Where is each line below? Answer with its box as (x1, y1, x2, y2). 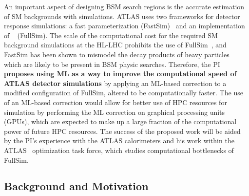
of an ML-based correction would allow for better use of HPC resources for (4, 97, 227, 107)
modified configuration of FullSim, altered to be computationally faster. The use (4, 87, 243, 98)
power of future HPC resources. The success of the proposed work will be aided (4, 126, 241, 136)
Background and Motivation (4, 178, 149, 194)
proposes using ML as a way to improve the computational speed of (4, 68, 237, 79)
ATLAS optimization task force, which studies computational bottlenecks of (4, 145, 234, 155)
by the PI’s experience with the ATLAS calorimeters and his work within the (4, 135, 234, 146)
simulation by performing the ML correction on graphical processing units (4, 107, 225, 117)
